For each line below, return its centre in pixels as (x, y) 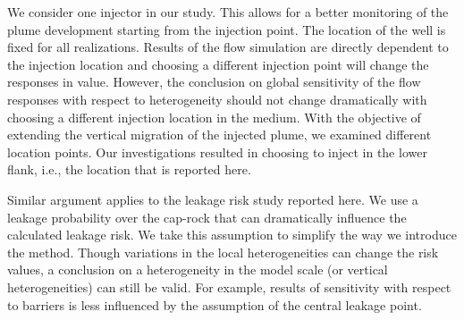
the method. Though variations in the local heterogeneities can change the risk (223, 252)
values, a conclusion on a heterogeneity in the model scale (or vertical (198, 269)
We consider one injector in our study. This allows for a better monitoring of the (228, 12)
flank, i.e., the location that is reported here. (129, 169)
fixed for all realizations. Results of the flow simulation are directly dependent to (228, 47)
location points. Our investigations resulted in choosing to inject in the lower (217, 152)
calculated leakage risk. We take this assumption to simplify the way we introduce (232, 235)
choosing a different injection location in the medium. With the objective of (214, 117)
